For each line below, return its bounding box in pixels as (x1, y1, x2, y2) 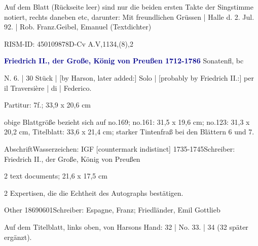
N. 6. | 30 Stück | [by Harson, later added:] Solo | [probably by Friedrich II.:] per (4, 72, 254, 83)
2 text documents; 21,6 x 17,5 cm (4, 170, 107, 181)
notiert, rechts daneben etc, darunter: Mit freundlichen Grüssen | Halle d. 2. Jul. (4, 11, 254, 22)
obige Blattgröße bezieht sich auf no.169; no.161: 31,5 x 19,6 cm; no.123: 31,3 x (4, 116, 250, 127)
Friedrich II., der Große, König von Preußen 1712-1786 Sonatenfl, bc (4, 55, 244, 66)
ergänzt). (4, 231, 32, 242)
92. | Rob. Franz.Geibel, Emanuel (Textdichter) (4, 21, 152, 32)
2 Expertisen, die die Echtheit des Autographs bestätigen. (4, 187, 183, 198)
